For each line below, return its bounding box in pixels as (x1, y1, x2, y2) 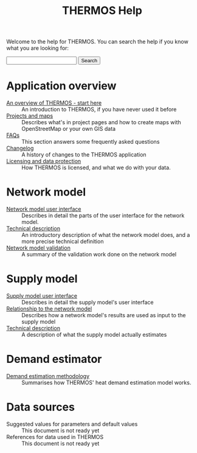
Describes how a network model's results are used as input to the (21, 312, 186, 318)
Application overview (6, 79, 117, 93)
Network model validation (6, 244, 71, 251)
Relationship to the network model (6, 305, 92, 312)
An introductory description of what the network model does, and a (21, 231, 190, 239)
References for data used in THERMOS (6, 433, 104, 440)
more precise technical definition (21, 238, 104, 245)
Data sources (6, 400, 75, 414)
